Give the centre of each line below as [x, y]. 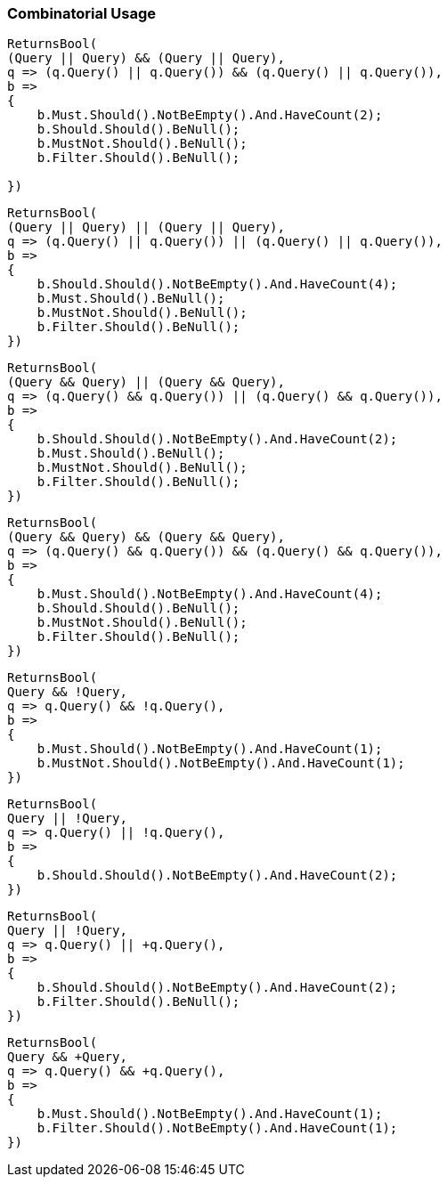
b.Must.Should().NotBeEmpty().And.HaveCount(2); [210, 115]
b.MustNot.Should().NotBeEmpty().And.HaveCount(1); [221, 763]
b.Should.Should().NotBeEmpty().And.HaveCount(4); [217, 284]
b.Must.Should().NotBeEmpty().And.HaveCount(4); [210, 594]
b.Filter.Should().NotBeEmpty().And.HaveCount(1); [217, 1128]
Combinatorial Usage [82, 13]
